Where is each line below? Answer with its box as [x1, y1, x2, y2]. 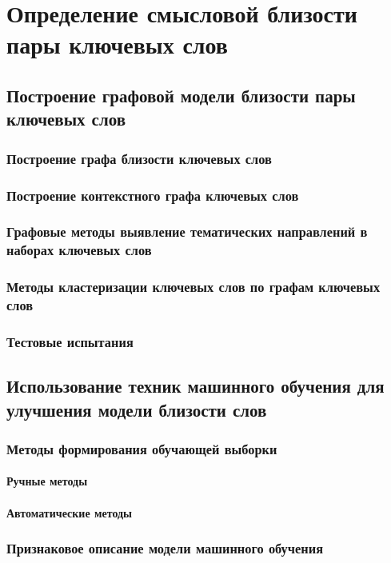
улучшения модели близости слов [6, 397, 267, 421]
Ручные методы [6, 473, 88, 489]
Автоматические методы [6, 504, 133, 521]
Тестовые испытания [6, 331, 134, 351]
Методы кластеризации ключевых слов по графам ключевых [6, 277, 381, 297]
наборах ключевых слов [6, 240, 152, 260]
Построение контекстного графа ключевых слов [6, 185, 299, 205]
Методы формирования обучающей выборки [6, 438, 277, 458]
